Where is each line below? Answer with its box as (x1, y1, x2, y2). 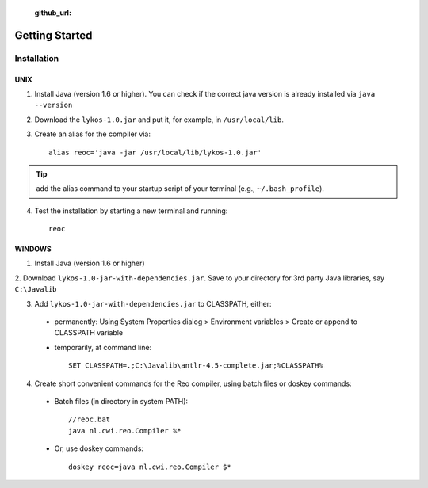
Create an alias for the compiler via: (34, 129, 151, 139)
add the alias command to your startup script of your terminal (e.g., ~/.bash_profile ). (36, 184, 325, 193)
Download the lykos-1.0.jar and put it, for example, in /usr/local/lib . (34, 115, 285, 124)
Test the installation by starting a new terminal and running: (34, 206, 228, 215)
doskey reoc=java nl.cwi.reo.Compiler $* (68, 462, 231, 471)
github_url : (34, 8, 71, 17)
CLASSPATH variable (54, 328, 123, 337)
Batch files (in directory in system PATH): (54, 397, 189, 406)
